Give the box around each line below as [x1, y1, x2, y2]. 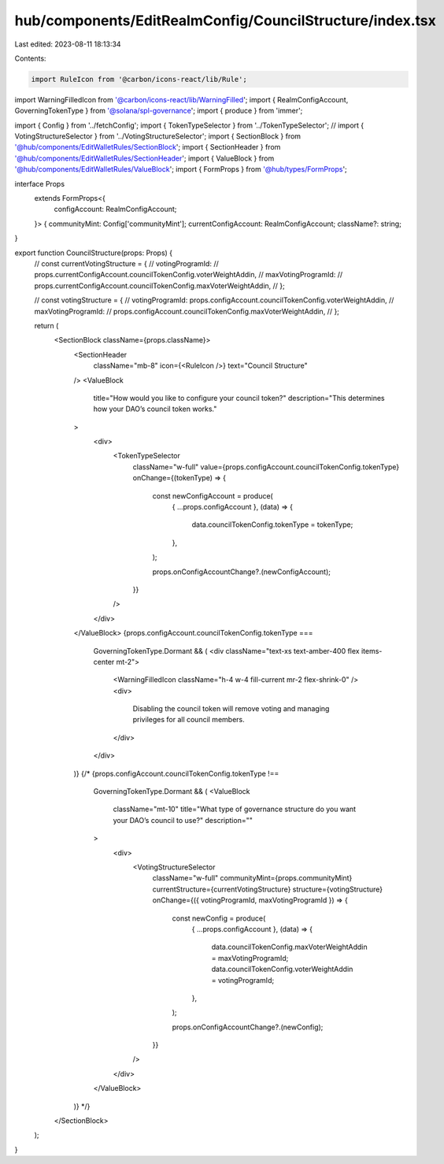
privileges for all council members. [132, 715, 245, 725]
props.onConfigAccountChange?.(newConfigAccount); [152, 567, 331, 576]
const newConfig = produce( [172, 914, 266, 923]
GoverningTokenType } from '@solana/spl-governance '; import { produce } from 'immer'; [14, 106, 303, 116]
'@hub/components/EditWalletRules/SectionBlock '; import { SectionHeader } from [14, 143, 281, 152]
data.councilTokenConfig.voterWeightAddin [211, 965, 353, 974]
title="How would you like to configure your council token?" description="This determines [93, 393, 385, 402]
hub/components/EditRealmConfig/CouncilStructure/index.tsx [14, 12, 436, 29]
